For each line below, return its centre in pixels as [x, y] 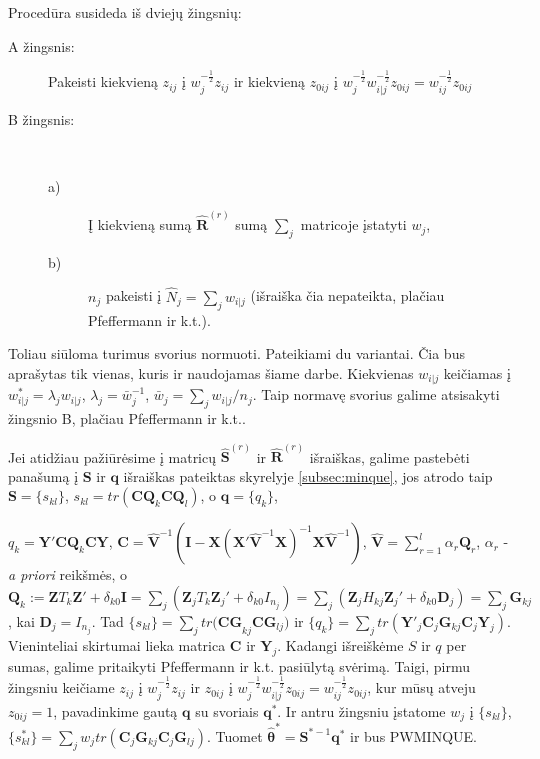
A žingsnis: [41, 45]
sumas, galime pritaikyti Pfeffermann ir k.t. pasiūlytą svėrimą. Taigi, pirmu [239, 665]
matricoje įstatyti [353, 224]
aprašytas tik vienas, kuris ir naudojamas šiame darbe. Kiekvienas [211, 372]
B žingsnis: [41, 118]
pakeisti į [133, 295]
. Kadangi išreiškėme [340, 644]
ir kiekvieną [269, 81]
